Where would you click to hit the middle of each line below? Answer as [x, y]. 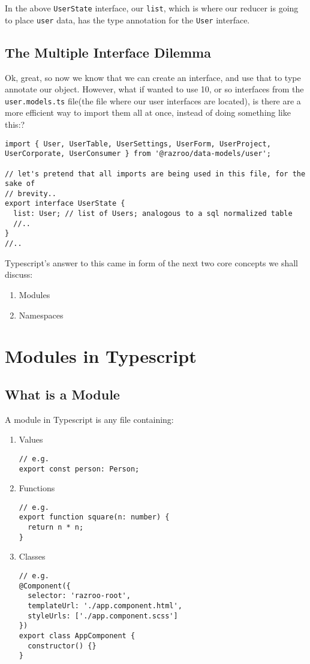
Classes [32, 556]
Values [31, 439]
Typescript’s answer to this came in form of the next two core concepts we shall [151, 262]
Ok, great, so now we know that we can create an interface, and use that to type [153, 77]
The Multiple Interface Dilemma [108, 52]
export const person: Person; [79, 469]
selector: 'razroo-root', [79, 596]
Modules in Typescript [101, 356]
